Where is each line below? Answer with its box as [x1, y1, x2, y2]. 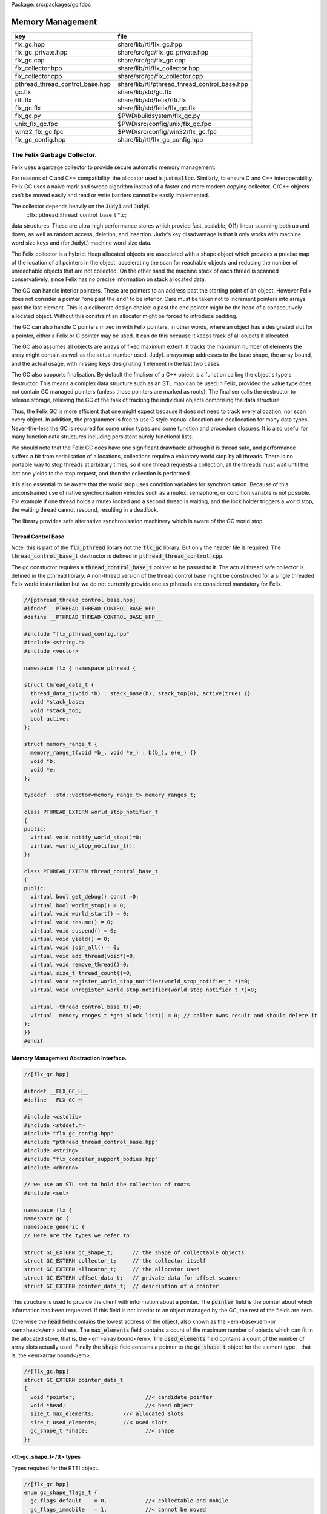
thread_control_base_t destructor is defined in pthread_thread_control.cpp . [11, 552, 224, 560]
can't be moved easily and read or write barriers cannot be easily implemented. [11, 191, 210, 199]
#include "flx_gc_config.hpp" [24, 1130, 114, 1137]
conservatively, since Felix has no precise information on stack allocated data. [11, 276, 206, 283]
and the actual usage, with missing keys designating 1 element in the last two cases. [11, 360, 221, 367]
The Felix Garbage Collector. [11, 151, 97, 159]
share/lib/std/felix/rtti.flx [117, 96, 187, 104]
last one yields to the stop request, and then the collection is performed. [11, 469, 191, 477]
